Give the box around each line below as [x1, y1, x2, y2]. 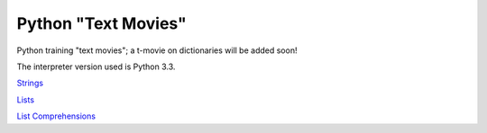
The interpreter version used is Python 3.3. [16, 61, 176, 72]
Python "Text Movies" [16, 13, 187, 33]
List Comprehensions [16, 111, 96, 121]
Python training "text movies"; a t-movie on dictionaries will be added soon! [16, 45, 298, 56]
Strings [16, 77, 44, 89]
